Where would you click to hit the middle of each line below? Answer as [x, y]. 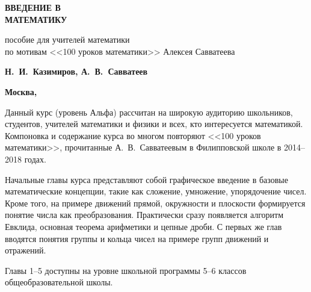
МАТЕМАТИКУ [36, 19]
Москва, [21, 91]
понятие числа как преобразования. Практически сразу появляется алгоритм [144, 215]
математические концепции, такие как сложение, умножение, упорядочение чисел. [156, 191]
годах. [35, 159]
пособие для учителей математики [67, 39]
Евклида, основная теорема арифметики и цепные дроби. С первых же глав [143, 226]
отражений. [26, 250]
